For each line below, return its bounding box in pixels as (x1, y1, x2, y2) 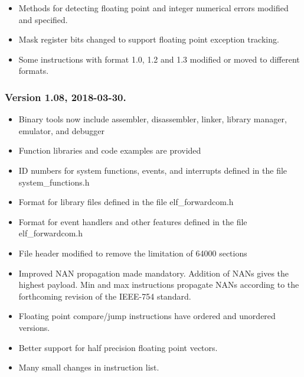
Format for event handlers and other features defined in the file (18, 215, 247, 227)
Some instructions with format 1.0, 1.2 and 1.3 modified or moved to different (18, 53, 300, 65)
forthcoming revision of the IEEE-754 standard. (18, 290, 191, 302)
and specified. (18, 13, 68, 25)
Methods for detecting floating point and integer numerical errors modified (18, 2, 289, 14)
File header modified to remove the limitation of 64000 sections (18, 246, 247, 259)
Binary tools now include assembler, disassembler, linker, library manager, (18, 113, 287, 125)
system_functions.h (18, 175, 90, 188)
